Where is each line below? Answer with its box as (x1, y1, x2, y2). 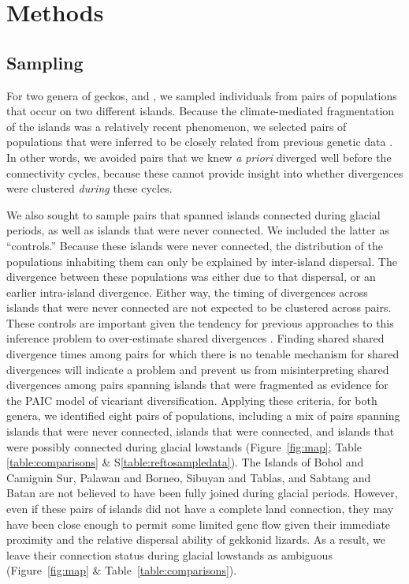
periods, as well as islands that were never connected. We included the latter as (6, 222, 389, 238)
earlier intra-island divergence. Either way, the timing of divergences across (6, 283, 368, 300)
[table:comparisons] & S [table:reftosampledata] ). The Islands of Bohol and (6, 454, 364, 470)
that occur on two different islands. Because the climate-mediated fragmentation (6, 103, 395, 119)
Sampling (6, 50, 84, 74)
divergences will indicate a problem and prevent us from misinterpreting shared (6, 361, 389, 377)
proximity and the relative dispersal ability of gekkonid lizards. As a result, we (6, 531, 385, 548)
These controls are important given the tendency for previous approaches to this (6, 314, 394, 331)
